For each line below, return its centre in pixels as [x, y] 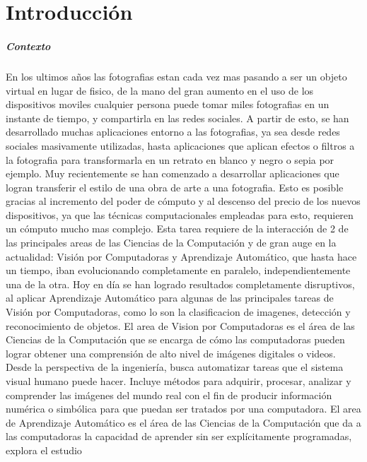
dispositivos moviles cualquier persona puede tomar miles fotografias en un [168, 104]
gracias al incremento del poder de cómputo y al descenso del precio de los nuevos [183, 201]
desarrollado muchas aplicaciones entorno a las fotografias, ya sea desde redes [173, 132]
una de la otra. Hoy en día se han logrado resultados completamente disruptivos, [180, 284]
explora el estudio [44, 450]
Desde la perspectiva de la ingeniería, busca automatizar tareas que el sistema [175, 367]
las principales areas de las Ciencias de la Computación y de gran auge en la [171, 243]
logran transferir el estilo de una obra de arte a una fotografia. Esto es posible [175, 187]
